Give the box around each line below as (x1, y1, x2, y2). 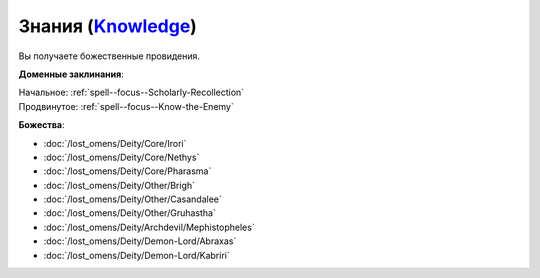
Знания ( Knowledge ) (18, 15, 197, 37)
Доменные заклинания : (18, 68, 124, 80)
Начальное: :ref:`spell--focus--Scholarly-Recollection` (18, 86, 245, 99)
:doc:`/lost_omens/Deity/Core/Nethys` (43, 151, 200, 163)
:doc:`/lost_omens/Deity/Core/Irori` (43, 137, 187, 149)
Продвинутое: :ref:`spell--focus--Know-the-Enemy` (18, 100, 234, 112)
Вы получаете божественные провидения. (18, 50, 200, 62)
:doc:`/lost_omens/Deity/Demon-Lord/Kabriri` (43, 249, 230, 261)
